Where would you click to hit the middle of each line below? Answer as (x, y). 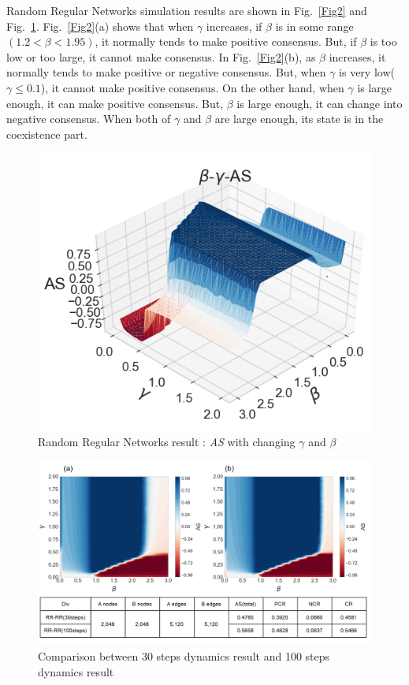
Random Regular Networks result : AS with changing (167, 441)
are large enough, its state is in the (299, 119)
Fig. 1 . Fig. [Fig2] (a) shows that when (100, 26)
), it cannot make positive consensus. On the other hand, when (192, 87)
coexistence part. (47, 134)
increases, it (357, 56)
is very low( (367, 72)
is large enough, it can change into (320, 103)
